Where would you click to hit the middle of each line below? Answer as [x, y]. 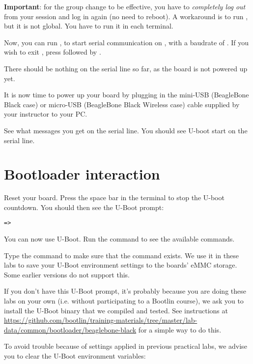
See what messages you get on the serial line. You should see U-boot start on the [126, 130]
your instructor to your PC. [46, 114]
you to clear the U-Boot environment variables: [75, 356]
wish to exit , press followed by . [53, 52]
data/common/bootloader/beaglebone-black [70, 329]
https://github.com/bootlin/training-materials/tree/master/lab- [101, 320]
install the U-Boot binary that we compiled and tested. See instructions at [116, 310]
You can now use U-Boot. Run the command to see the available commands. [119, 239]
